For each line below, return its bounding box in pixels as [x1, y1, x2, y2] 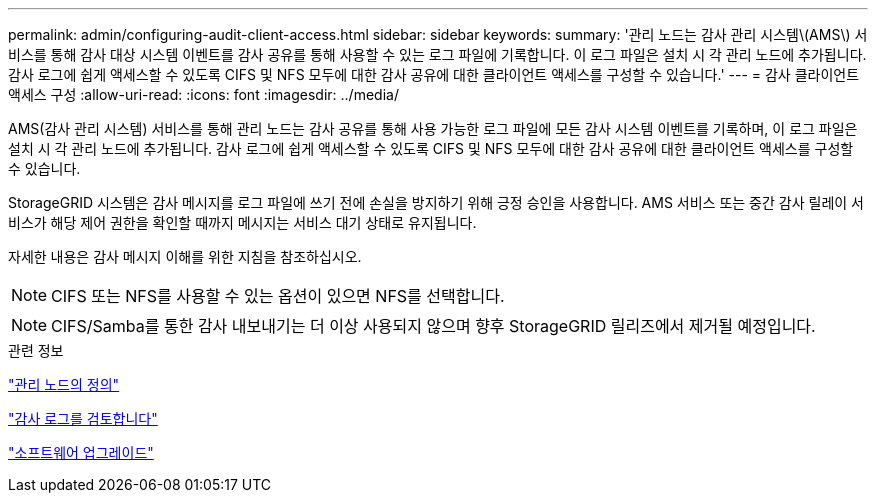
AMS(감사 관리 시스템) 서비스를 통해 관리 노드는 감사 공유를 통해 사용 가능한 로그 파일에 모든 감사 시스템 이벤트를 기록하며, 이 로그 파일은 [8, 120, 858, 137]
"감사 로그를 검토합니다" [8, 410, 158, 427]
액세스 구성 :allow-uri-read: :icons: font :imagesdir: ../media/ [8, 86, 399, 103]
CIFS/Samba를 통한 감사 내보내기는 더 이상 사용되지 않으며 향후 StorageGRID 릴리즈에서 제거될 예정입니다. [51, 316, 816, 336]
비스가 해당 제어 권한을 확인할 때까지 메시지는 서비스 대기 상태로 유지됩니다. [8, 214, 477, 231]
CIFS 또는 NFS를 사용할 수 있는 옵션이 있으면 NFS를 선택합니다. [51, 286, 505, 306]
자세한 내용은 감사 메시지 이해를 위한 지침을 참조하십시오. [8, 248, 362, 265]
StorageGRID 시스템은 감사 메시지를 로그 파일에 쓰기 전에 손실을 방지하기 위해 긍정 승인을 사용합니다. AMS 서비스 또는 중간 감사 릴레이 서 [8, 194, 864, 211]
